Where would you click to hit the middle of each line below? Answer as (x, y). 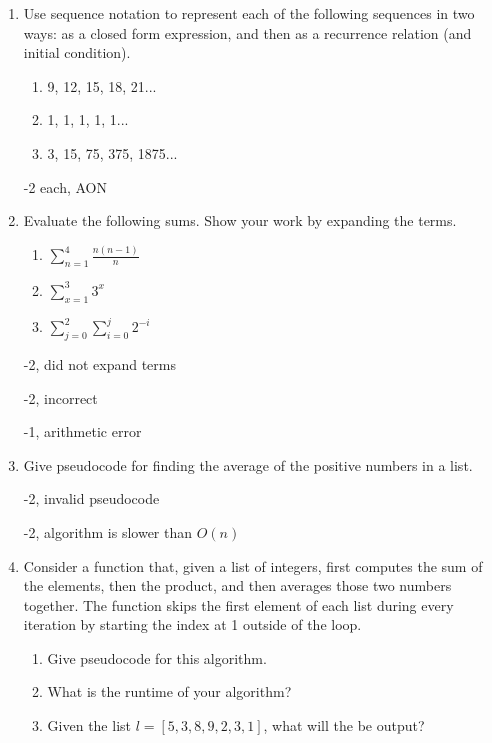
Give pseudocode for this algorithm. (157, 657)
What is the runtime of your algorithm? (169, 691)
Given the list (89, 725)
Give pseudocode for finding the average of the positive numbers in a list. (248, 464)
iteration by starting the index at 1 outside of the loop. (192, 624)
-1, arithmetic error (82, 431)
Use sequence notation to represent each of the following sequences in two (249, 13)
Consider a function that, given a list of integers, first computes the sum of (253, 565)
